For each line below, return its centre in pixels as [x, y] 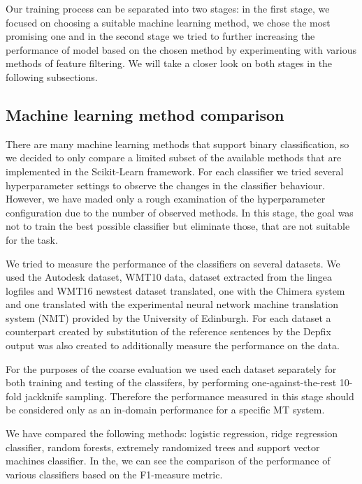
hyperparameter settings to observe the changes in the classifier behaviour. [165, 185]
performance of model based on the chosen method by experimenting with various [181, 49]
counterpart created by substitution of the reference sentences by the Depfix [168, 331]
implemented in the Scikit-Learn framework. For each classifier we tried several [175, 171]
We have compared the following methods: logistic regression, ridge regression [172, 433]
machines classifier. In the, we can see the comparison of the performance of [168, 461]
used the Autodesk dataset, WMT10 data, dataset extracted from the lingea [169, 277]
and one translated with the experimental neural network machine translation [172, 304]
